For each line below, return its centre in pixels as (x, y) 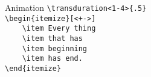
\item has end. (52, 59)
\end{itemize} (33, 68)
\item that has (52, 38)
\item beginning (55, 48)
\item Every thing (59, 29)
